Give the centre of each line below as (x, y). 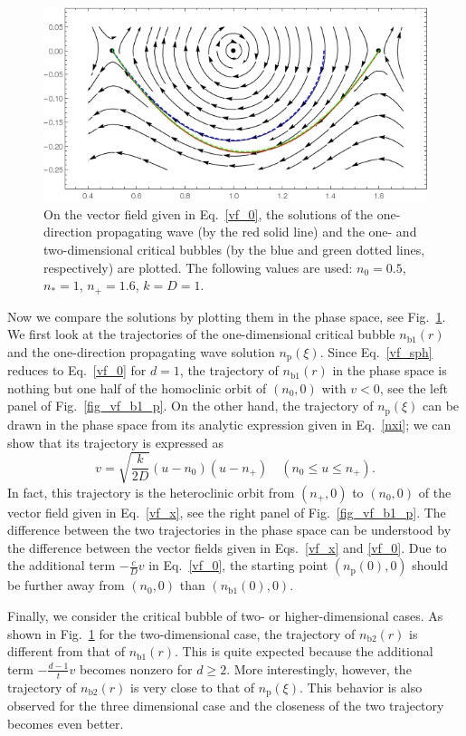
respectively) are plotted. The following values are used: (198, 267)
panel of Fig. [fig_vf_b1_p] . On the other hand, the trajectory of (190, 406)
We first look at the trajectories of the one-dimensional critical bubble (201, 334)
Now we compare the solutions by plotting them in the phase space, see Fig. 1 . (227, 316)
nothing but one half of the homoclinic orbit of (137, 387)
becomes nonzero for (136, 668)
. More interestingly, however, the (319, 668)
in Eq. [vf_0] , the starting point (238, 565)
